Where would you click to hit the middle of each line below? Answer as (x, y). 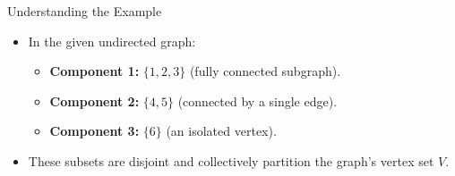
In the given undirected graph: (112, 41)
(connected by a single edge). (258, 101)
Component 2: (94, 101)
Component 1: (94, 71)
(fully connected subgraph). (265, 71)
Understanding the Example (85, 11)
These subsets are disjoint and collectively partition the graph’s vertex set (231, 160)
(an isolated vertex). (221, 131)
